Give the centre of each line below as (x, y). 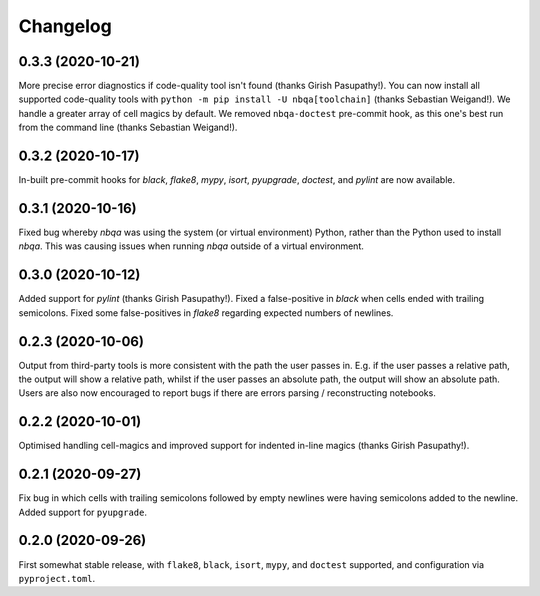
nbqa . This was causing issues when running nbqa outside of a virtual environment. (191, 246)
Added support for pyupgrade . (82, 512)
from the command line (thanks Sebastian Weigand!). (128, 127)
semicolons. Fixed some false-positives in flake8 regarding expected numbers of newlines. (206, 312)
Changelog (65, 26)
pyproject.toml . (57, 578)
